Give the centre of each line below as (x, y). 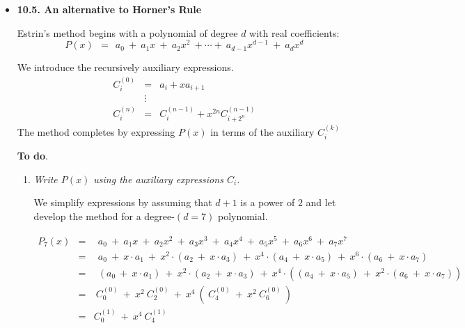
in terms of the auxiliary (262, 131)
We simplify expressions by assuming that (123, 202)
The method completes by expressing (96, 131)
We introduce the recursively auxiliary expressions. (125, 67)
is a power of (268, 202)
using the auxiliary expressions (158, 179)
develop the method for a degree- (104, 216)
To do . (32, 156)
